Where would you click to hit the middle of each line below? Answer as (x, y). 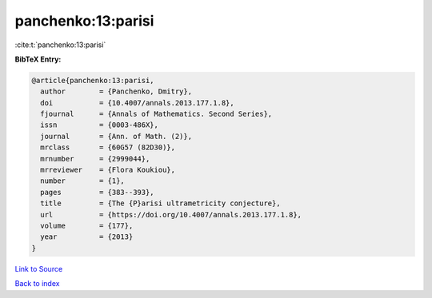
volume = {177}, (87, 226)
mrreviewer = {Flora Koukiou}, (108, 170)
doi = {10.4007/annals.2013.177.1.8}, (138, 103)
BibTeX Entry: (38, 59)
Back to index (37, 284)
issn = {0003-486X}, (100, 125)
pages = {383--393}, (98, 192)
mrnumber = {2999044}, (95, 159)
